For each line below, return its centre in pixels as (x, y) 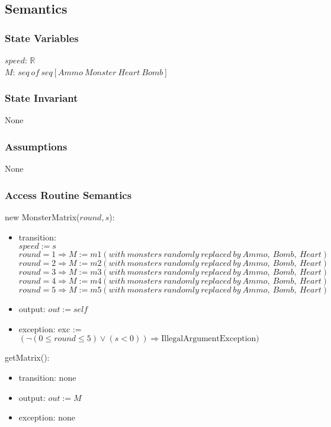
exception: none (47, 417)
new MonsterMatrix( (42, 217)
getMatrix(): (27, 357)
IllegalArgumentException (209, 339)
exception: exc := (50, 328)
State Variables (42, 38)
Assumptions (36, 146)
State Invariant (41, 98)
